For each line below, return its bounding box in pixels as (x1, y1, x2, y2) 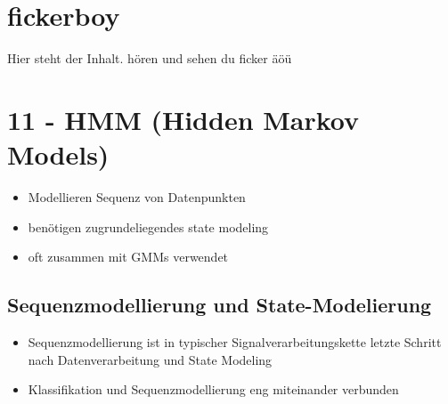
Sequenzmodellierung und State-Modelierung (7, 291, 432, 319)
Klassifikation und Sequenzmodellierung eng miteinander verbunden (28, 380, 399, 399)
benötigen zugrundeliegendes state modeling (28, 217, 269, 236)
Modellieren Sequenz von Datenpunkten (28, 188, 246, 206)
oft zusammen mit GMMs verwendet (28, 247, 229, 266)
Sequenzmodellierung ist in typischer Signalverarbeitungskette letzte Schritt (28, 333, 442, 351)
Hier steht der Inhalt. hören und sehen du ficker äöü (7, 49, 292, 68)
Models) (7, 136, 110, 173)
